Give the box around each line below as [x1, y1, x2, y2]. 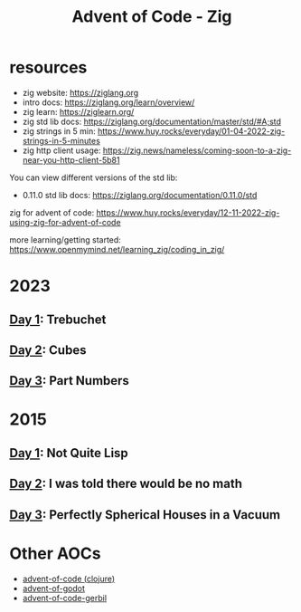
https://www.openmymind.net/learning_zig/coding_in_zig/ [9, 244, 225, 254]
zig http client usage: [22, 145, 101, 156]
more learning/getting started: [9, 234, 122, 245]
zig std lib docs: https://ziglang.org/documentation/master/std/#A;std [22, 116, 282, 127]
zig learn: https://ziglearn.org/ [22, 106, 135, 117]
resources [9, 57, 88, 78]
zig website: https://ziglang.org [22, 87, 139, 98]
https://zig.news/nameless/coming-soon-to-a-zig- [102, 145, 292, 156]
